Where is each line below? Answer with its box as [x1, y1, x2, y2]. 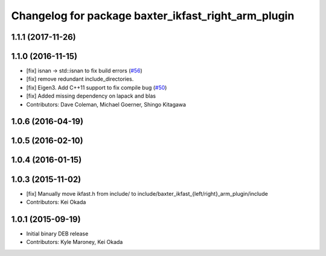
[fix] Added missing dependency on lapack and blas [26, 92, 156, 99]
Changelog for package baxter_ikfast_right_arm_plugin [11, 9, 295, 22]
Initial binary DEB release [26, 229, 89, 237]
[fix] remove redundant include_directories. [26, 75, 134, 83]
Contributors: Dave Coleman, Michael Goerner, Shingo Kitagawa [26, 101, 187, 108]
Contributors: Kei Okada [26, 198, 86, 205]
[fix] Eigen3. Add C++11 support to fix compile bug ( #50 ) [26, 84, 167, 91]
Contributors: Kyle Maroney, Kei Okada [26, 239, 123, 246]
